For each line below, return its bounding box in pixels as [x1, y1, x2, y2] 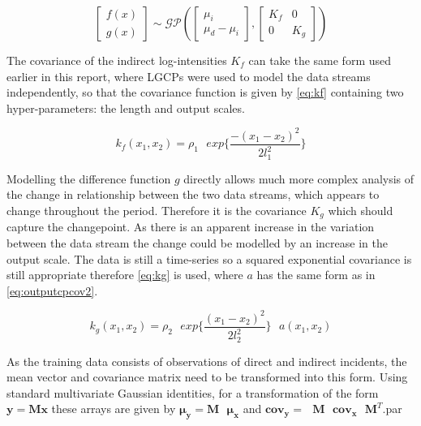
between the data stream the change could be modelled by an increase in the [6, 234, 388, 251]
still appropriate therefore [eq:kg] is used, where [6, 266, 243, 283]
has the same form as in [256, 266, 376, 283]
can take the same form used [248, 52, 392, 68]
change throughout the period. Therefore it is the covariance [6, 201, 307, 218]
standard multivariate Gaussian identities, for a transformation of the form [6, 384, 379, 401]
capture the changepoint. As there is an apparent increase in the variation [6, 218, 375, 235]
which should [328, 201, 393, 218]
